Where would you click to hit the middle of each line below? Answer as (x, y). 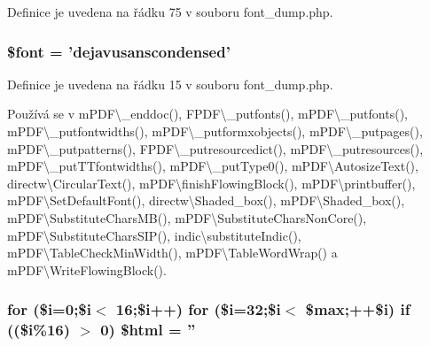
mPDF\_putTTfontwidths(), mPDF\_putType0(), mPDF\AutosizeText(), (213, 166)
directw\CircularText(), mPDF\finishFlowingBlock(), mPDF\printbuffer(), (211, 183)
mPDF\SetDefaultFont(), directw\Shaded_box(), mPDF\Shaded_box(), (206, 200)
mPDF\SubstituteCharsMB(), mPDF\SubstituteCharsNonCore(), (187, 217)
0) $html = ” (148, 330)
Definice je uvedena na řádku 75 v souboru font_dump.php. (170, 12)
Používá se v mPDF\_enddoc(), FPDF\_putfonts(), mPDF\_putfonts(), (207, 114)
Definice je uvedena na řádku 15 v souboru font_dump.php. (170, 84)
